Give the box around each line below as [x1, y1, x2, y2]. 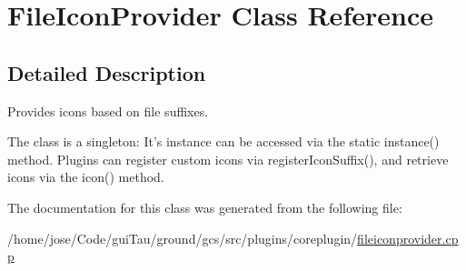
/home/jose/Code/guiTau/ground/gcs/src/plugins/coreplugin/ [7, 228, 358, 247]
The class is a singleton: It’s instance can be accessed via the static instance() [7, 132, 440, 151]
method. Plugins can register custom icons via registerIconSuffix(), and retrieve [7, 149, 449, 168]
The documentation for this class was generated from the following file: [7, 197, 402, 216]
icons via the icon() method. [7, 167, 164, 186]
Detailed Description [7, 58, 206, 86]
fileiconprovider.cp [357, 228, 459, 247]
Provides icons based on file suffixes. [7, 101, 209, 120]
